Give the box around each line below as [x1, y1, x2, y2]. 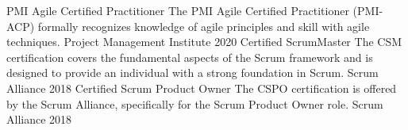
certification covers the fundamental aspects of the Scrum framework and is [6, 48, 373, 65]
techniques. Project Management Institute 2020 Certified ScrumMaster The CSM [6, 33, 402, 50]
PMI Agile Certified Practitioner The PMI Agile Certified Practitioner [6, 2, 349, 18]
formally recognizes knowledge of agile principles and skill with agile [37, 17, 370, 34]
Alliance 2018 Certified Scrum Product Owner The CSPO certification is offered [6, 79, 397, 96]
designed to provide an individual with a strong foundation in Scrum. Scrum [6, 64, 379, 81]
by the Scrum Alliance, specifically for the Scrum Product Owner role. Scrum [6, 95, 383, 112]
